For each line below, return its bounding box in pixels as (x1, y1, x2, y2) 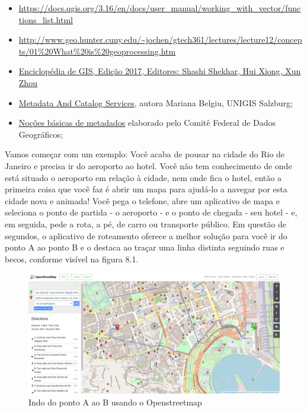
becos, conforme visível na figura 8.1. (5, 252, 139, 265)
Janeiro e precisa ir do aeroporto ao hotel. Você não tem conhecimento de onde (5, 159, 292, 172)
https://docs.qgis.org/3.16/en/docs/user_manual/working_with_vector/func (18, 2, 301, 14)
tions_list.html (18, 13, 73, 26)
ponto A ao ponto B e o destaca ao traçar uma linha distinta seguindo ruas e (5, 241, 284, 253)
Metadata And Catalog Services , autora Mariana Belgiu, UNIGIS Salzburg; (18, 96, 293, 109)
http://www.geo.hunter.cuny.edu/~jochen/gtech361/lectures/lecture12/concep (18, 33, 302, 46)
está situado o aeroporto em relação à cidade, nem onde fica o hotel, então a (5, 171, 282, 183)
